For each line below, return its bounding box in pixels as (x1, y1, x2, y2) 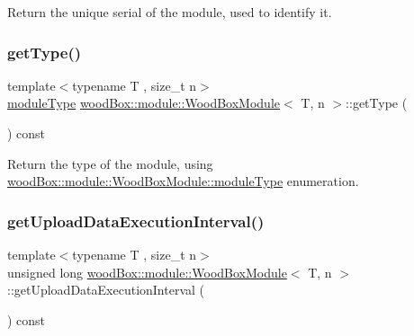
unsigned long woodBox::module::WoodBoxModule (7, 262, 287, 281)
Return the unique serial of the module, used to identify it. (7, 3, 332, 21)
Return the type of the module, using (7, 154, 213, 172)
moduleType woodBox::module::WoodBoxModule (7, 93, 281, 112)
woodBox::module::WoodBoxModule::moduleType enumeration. (7, 172, 359, 190)
